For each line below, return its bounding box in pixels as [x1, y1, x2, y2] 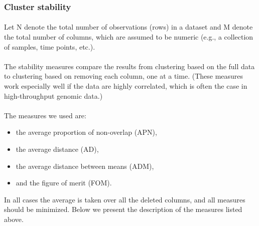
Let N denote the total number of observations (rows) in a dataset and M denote [4, 22, 253, 32]
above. [4, 213, 24, 224]
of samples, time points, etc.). [4, 41, 95, 52]
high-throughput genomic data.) [4, 90, 103, 101]
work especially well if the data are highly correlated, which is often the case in [4, 81, 247, 91]
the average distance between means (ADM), [16, 160, 154, 171]
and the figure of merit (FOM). [16, 177, 112, 188]
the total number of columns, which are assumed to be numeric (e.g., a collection [4, 32, 253, 42]
